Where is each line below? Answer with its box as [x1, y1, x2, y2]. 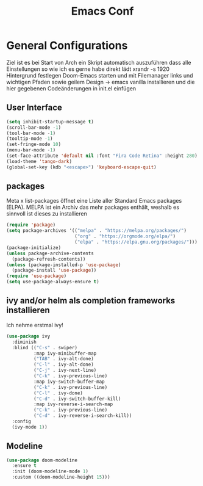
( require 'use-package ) [6, 273, 67, 279]
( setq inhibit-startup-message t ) [6, 118, 94, 125]
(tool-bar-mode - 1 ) [6, 130, 56, 136]
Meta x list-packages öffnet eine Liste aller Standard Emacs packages [6, 197, 182, 205]
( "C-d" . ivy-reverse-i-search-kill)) [33, 413, 132, 419]
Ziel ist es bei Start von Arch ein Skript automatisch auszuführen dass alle [6, 59, 191, 66]
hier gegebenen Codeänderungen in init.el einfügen [6, 84, 137, 92]
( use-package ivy [6, 333, 51, 339]
